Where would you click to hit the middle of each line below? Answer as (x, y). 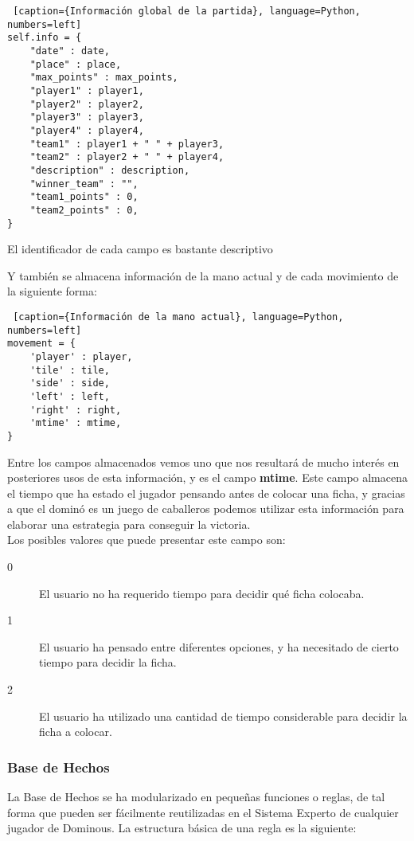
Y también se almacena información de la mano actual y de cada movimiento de (203, 275)
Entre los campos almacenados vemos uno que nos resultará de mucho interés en (203, 462)
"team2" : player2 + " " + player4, (127, 157)
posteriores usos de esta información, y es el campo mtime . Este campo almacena (207, 477)
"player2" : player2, (87, 104)
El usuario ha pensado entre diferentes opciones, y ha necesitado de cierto (219, 646)
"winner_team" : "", (84, 184)
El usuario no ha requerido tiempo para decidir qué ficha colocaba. (202, 593)
